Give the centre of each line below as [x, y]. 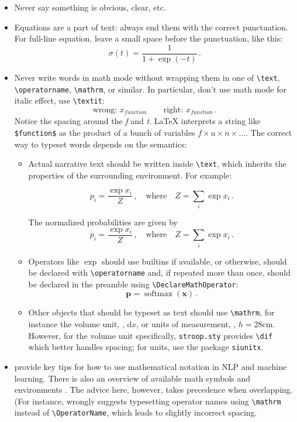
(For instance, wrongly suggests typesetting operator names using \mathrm [148, 401]
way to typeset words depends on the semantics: [101, 144]
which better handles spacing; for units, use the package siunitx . [146, 347]
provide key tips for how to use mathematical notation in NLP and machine [151, 367]
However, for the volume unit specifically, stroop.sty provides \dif [151, 335]
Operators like [54, 261]
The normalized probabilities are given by [103, 222]
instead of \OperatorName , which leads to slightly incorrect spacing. [136, 412]
